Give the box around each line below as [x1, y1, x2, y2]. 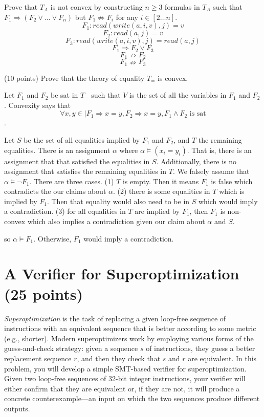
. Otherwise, [33, 233, 72, 244]
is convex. [158, 72, 188, 83]
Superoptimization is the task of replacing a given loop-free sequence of [4, 313, 226, 323]
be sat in [51, 90, 78, 100]
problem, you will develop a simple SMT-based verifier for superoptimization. [4, 363, 247, 374]
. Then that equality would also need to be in [47, 195, 190, 206]
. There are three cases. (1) [29, 175, 114, 186]
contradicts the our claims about [4, 186, 106, 196]
